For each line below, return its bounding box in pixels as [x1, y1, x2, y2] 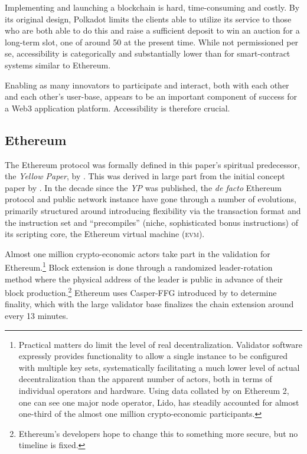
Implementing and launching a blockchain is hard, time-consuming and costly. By [5, 1, 300, 13]
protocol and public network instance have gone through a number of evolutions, [5, 193, 296, 205]
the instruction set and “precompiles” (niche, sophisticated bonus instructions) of [5, 216, 298, 228]
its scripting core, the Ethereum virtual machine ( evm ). [5, 228, 205, 240]
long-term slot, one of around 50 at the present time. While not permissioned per [5, 35, 299, 48]
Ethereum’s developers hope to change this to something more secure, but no [18, 427, 298, 439]
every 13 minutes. [5, 309, 68, 321]
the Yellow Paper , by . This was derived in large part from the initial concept [5, 170, 285, 182]
